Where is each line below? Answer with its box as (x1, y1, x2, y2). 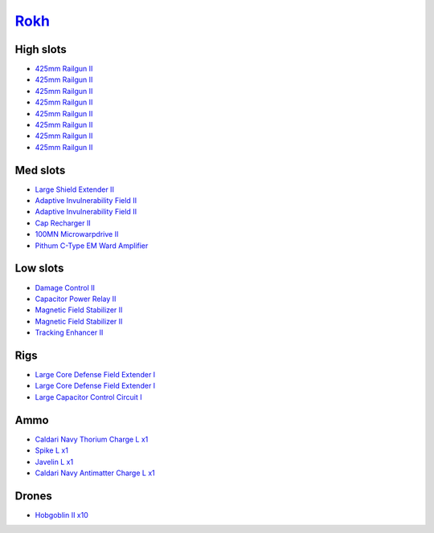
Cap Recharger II (35, 218, 92, 228)
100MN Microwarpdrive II (35, 230, 119, 239)
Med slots (14, 163, 66, 177)
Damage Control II (35, 283, 96, 292)
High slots (14, 43, 68, 56)
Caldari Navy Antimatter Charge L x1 (35, 468, 156, 478)
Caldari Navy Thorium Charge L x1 (35, 434, 149, 444)
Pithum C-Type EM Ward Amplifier (35, 241, 149, 250)
